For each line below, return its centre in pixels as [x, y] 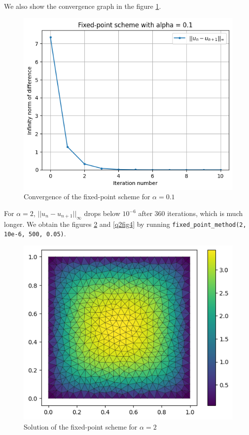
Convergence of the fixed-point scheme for [87, 197]
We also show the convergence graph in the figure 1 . [83, 6]
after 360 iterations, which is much [191, 213]
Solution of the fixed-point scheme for [81, 426]
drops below [102, 213]
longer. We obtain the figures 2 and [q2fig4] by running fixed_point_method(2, [125, 224]
